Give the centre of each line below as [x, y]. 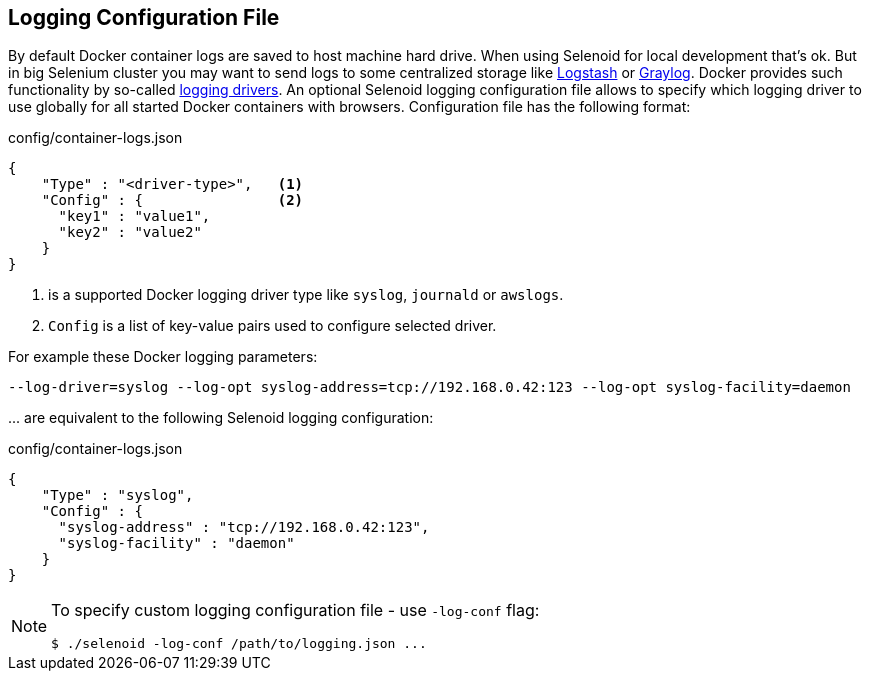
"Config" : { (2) [172, 200]
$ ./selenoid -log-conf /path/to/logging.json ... [239, 644]
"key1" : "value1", [134, 216]
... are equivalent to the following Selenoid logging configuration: [221, 418]
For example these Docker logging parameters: [163, 357]
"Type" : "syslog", [117, 495]
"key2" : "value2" [130, 232]
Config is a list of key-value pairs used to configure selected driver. [272, 326]
